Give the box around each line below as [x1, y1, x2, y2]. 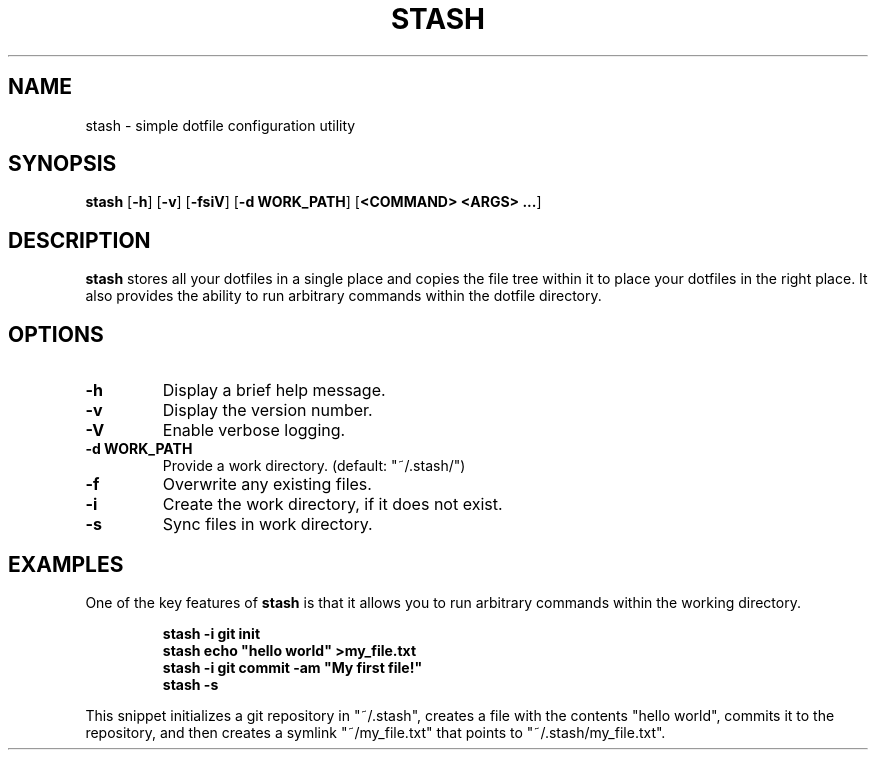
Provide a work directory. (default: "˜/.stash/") [162, 457, 466, 475]
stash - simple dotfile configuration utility [85, 116, 356, 134]
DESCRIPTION [8, 227, 151, 253]
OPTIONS [8, 321, 104, 347]
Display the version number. [162, 400, 373, 421]
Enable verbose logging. [162, 420, 346, 441]
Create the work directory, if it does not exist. [162, 494, 503, 515]
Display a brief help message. [162, 380, 386, 401]
